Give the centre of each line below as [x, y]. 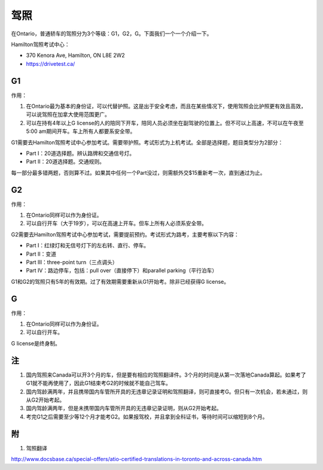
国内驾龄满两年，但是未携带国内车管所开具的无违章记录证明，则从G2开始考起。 [124, 408]
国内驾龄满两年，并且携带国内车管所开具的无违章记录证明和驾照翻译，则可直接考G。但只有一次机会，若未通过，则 [167, 392]
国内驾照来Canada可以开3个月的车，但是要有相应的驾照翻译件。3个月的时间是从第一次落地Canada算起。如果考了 [166, 375]
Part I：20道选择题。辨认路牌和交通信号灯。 [80, 153]
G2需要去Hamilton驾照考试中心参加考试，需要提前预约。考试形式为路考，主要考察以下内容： [125, 234]
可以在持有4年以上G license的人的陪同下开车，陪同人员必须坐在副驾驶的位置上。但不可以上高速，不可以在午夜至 [165, 123]
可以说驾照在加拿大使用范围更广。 [68, 114]
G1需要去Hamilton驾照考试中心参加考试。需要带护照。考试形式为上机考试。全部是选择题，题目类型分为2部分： [147, 142]
